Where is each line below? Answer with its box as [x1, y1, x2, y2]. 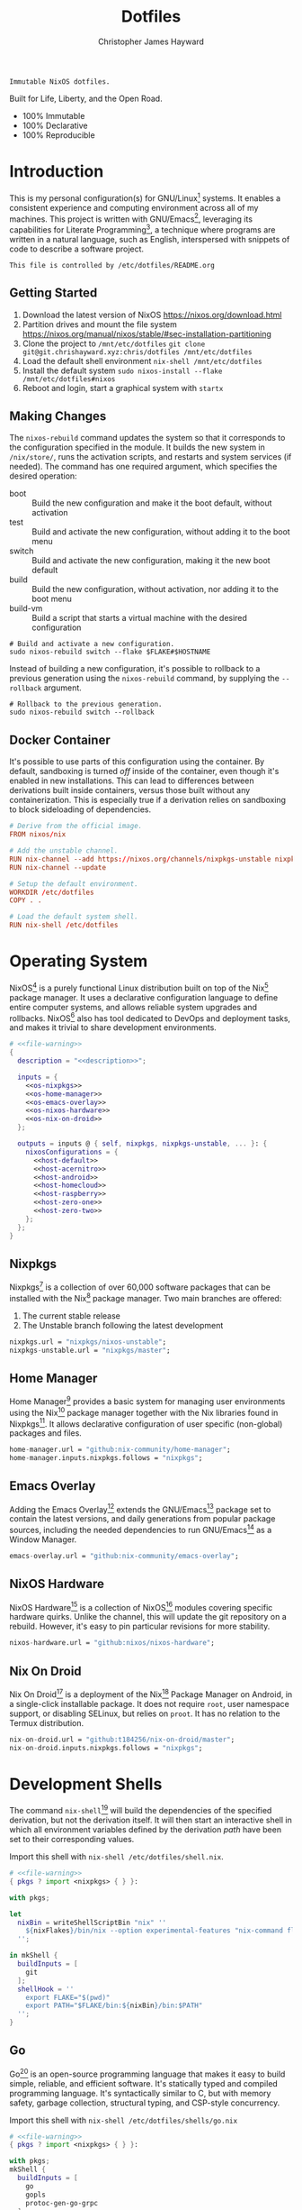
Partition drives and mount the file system [22, 318, 177, 330]
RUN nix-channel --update [9, 863, 106, 872]
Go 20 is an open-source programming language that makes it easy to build [9, 2067, 286, 2079]
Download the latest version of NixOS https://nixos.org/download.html [22, 309, 282, 320]
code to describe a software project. [9, 243, 145, 254]
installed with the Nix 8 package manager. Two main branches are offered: [9, 1292, 282, 1303]
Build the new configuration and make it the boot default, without [31, 498, 272, 508]
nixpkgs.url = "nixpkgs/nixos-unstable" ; [9, 1337, 167, 1347]
